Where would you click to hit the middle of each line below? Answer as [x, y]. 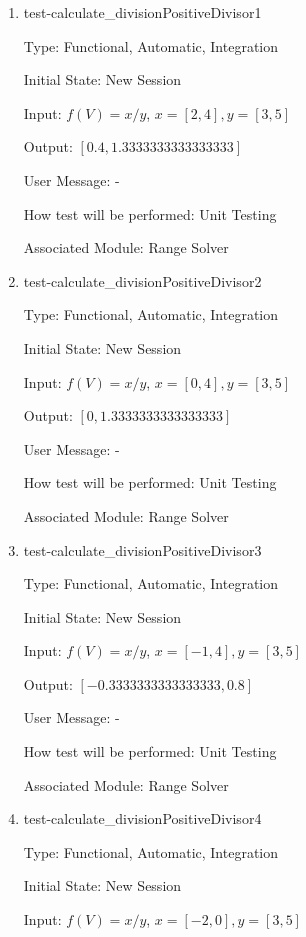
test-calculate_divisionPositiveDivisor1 [142, 12]
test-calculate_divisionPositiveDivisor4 [142, 818]
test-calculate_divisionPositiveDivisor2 [142, 280]
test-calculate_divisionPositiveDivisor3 [142, 549]
